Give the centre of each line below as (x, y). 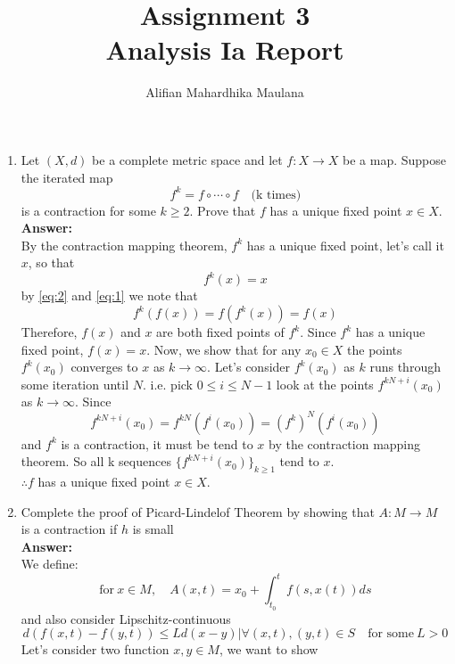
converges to (104, 367)
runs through (405, 367)
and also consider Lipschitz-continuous (126, 618)
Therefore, (49, 332)
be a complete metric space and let (187, 159)
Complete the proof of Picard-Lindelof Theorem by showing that (198, 511)
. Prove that (223, 210)
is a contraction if (69, 529)
